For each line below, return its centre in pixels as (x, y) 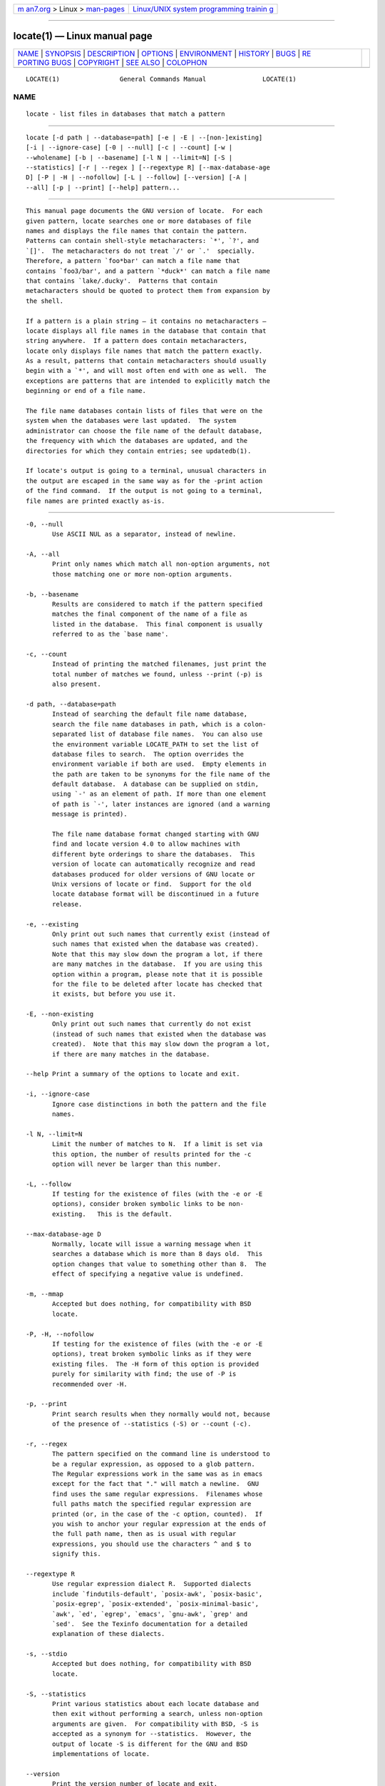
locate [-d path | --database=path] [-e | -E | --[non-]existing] (144, 137)
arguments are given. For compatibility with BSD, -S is (156, 1724)
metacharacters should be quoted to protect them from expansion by (148, 291)
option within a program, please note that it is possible (158, 974)
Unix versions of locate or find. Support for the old (152, 884)
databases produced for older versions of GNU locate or (154, 874)
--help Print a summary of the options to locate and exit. (133, 1074)
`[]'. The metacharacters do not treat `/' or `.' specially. (141, 251)
